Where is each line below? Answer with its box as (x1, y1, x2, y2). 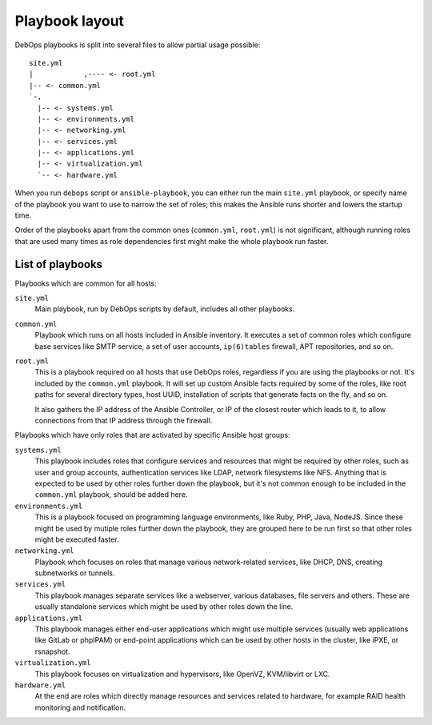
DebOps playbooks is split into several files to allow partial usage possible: (14, 40, 261, 50)
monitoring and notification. (34, 703, 126, 712)
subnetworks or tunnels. (34, 568, 115, 578)
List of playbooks (14, 257, 103, 271)
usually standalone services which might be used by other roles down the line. (34, 602, 294, 611)
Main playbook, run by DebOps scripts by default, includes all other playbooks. (34, 304, 295, 314)
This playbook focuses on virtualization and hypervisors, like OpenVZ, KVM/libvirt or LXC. (34, 669, 331, 679)
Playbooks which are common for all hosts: (14, 278, 158, 288)
